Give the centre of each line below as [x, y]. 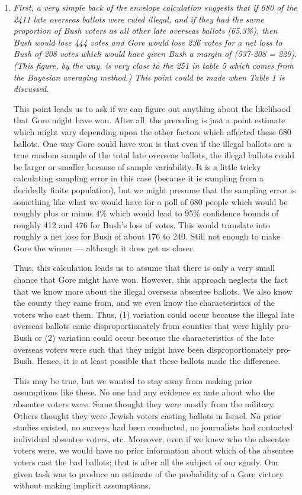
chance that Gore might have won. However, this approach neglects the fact [151, 280]
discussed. [31, 89]
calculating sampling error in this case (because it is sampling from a [138, 178]
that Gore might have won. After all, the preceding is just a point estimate [149, 120]
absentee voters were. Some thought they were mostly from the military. [144, 404]
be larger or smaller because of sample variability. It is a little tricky [137, 166]
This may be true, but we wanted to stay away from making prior [133, 380]
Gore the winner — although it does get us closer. [104, 247]
